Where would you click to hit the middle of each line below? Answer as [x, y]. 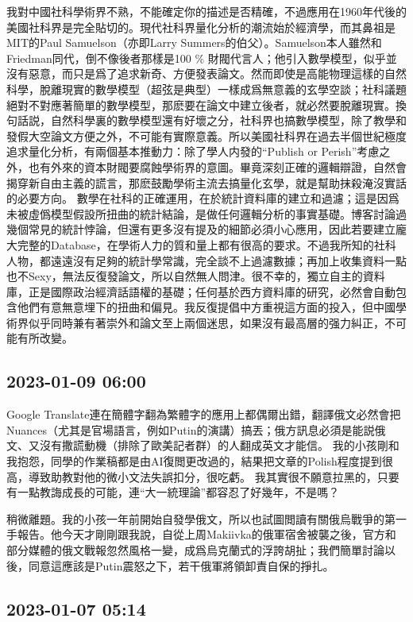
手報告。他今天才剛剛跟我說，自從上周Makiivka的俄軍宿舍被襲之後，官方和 [201, 534]
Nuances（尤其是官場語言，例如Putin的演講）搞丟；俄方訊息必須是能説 [191, 429]
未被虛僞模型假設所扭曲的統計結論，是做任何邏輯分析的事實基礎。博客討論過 [206, 213]
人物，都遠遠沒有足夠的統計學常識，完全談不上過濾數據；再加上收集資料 [195, 260]
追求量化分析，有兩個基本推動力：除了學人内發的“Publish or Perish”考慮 [193, 151]
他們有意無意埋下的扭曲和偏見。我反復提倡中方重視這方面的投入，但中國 [206, 307]
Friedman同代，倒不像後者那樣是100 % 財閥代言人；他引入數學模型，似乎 [196, 58]
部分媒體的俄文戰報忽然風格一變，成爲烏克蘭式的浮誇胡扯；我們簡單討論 [195, 550]
